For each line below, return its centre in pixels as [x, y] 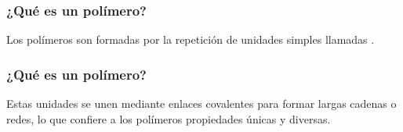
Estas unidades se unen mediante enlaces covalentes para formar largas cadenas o [201, 103]
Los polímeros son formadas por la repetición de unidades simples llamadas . [191, 39]
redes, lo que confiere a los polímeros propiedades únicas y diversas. [169, 118]
